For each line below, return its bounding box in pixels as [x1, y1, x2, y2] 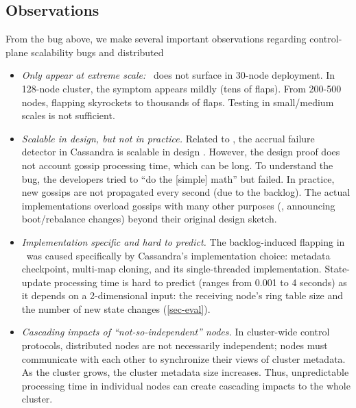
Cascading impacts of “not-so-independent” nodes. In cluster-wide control [21, 324, 330, 339]
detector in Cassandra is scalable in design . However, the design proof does [21, 144, 340, 159]
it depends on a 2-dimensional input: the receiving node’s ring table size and [21, 288, 344, 303]
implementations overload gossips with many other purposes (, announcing [21, 198, 335, 212]
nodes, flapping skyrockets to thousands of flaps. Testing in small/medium [21, 94, 334, 109]
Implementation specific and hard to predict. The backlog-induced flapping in [21, 234, 345, 248]
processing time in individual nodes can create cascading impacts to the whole [21, 378, 351, 392]
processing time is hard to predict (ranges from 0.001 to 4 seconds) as [54, 275, 347, 289]
